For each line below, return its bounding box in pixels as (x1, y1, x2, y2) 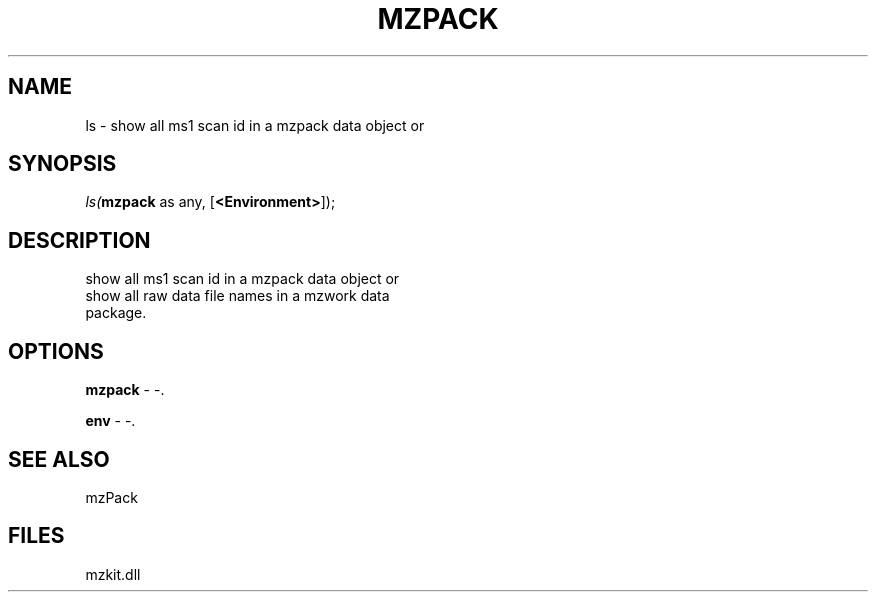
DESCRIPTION (8, 227, 151, 253)
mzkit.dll (85, 565, 141, 583)
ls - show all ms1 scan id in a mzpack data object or (85, 116, 425, 134)
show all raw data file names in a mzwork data (85, 287, 390, 305)
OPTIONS (8, 338, 104, 364)
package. (85, 304, 147, 322)
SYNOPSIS (8, 151, 117, 177)
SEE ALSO (8, 446, 110, 472)
